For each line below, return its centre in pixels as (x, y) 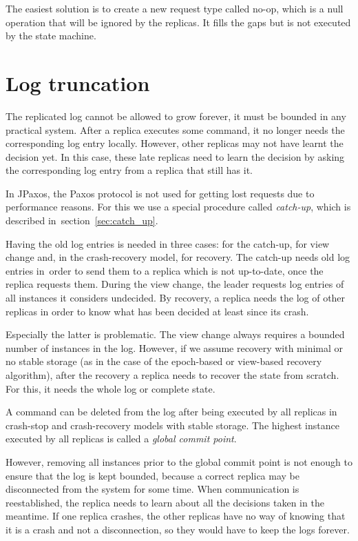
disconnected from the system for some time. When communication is (152, 489)
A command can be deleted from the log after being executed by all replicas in (171, 412)
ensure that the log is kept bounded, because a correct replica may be (152, 475)
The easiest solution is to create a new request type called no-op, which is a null (175, 8)
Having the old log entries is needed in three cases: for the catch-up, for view (168, 243)
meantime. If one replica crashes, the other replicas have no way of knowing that (176, 516)
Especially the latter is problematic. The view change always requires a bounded (175, 334)
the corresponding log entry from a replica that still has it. (129, 170)
